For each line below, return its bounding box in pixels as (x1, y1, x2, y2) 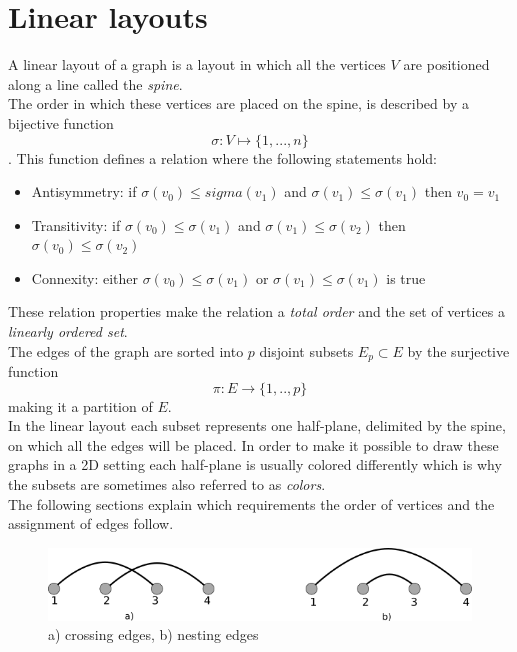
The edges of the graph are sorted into (8, 340, 244, 361)
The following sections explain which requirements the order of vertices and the (8, 493, 495, 514)
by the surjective (407, 340, 510, 361)
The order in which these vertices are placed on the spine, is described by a (8, 93, 469, 114)
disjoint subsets (259, 340, 354, 361)
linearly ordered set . (8, 321, 128, 342)
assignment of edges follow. (8, 513, 174, 534)
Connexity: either (31, 267, 139, 288)
